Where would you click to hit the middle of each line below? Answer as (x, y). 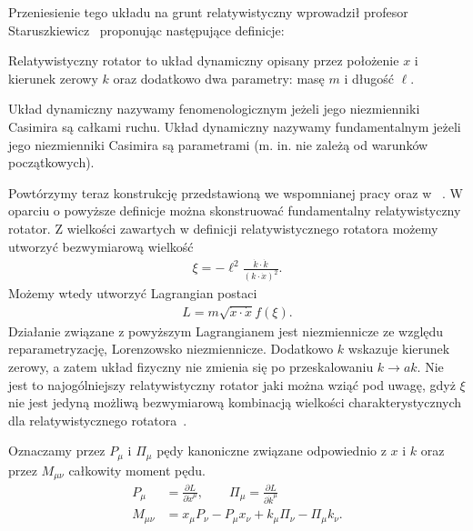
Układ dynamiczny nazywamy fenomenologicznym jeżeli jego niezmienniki (214, 109)
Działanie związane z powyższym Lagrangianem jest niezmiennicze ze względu (226, 331)
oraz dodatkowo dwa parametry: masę (219, 78)
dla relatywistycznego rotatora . (98, 420)
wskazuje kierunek (399, 349)
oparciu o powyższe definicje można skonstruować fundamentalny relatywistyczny (235, 210)
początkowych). (51, 162)
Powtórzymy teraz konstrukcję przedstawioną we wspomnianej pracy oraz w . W (236, 192)
